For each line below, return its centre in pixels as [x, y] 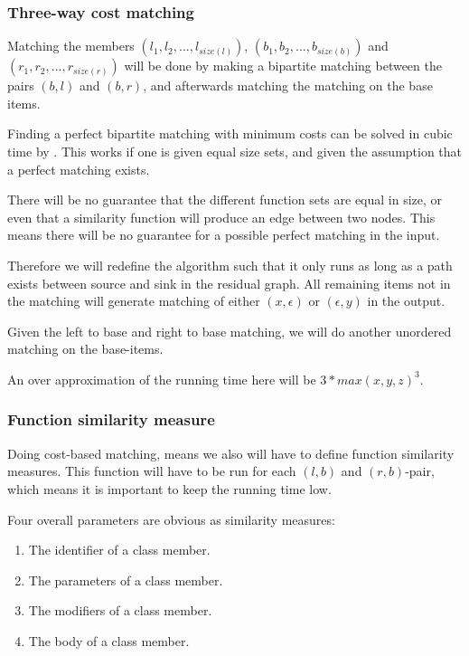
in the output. [406, 301]
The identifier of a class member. [119, 550]
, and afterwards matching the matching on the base [288, 86]
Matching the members [71, 46]
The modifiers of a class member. [120, 610]
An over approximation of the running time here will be [162, 379]
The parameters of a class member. [126, 580]
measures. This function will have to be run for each [152, 471]
